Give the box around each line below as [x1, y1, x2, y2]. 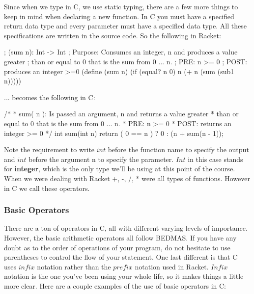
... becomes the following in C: [4, 92, 95, 102]
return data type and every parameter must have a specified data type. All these [4, 21, 247, 31]
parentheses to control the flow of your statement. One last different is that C [4, 252, 238, 262]
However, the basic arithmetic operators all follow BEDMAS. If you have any [4, 232, 237, 242]
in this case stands [188, 154, 243, 164]
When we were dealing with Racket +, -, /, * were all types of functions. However [4, 173, 250, 183]
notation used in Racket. [135, 261, 209, 271]
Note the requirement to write [4, 144, 95, 155]
